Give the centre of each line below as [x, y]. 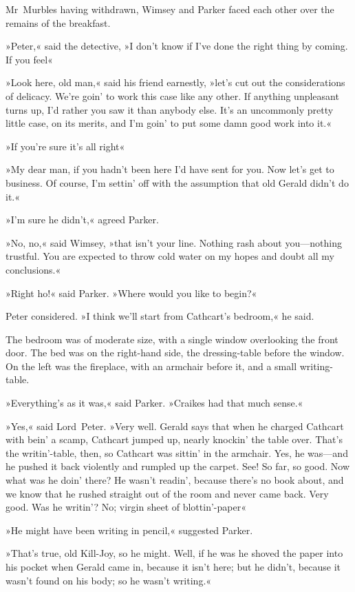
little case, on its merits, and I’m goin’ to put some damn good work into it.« [169, 123]
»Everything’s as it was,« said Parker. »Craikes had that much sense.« [154, 403]
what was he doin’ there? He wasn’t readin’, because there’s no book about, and [175, 480]
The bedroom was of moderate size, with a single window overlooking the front [172, 339]
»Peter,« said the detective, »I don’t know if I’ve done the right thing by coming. [177, 46]
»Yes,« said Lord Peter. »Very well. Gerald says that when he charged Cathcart [175, 426]
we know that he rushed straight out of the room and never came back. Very [167, 493]
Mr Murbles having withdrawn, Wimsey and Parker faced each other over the [170, 9]
